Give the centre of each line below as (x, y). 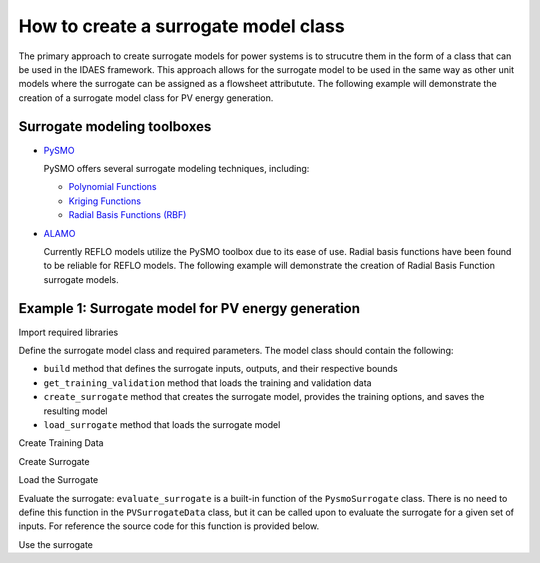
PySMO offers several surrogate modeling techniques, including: (176, 169)
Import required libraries (68, 332)
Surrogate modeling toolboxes (115, 126)
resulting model (76, 411)
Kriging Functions (105, 201)
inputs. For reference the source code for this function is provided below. (169, 526)
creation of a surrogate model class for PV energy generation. (146, 97)
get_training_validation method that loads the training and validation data (207, 382)
